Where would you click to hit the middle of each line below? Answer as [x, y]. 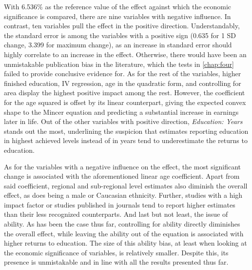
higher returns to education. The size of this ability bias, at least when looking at [126, 243]
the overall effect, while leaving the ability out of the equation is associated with [124, 233]
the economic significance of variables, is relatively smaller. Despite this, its [116, 252]
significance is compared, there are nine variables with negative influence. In [117, 16]
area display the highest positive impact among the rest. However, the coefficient [125, 93]
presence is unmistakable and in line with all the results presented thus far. [116, 262]
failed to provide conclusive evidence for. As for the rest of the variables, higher [123, 73]
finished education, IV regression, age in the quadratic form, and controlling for [123, 83]
